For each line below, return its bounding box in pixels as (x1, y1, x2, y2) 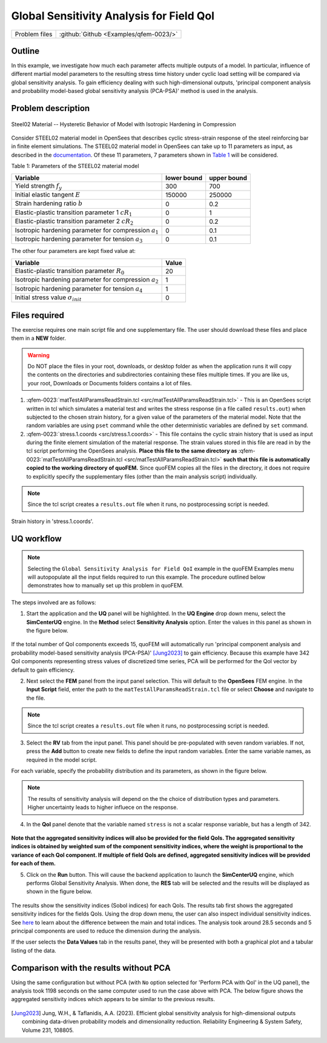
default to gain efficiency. (11, 666, 75, 673)
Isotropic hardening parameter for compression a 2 (15, 275, 159, 285)
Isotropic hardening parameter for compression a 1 (15, 226, 159, 235)
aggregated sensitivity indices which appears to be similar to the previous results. (11, 996, 215, 1003)
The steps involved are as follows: (11, 598, 96, 606)
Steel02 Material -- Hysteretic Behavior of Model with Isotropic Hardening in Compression (11, 120, 236, 127)
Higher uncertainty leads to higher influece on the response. (27, 804, 178, 811)
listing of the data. (11, 947, 57, 954)
